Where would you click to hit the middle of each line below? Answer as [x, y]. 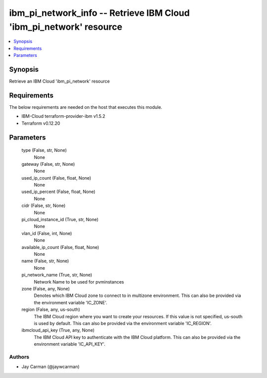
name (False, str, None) [45, 261]
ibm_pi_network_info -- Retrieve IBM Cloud [99, 13]
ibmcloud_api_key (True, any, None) [58, 330]
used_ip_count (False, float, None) [56, 178]
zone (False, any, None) [46, 288]
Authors [19, 357]
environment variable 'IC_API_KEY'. [70, 344]
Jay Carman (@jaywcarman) [51, 367]
